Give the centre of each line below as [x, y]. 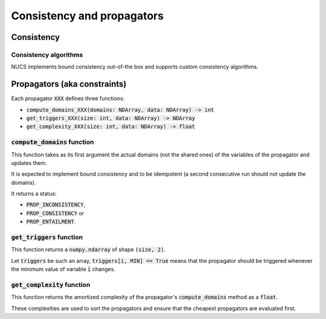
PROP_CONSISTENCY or [55, 213]
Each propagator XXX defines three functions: [68, 98]
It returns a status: [34, 194]
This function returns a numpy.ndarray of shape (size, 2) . [88, 250]
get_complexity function [51, 285]
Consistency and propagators [88, 16]
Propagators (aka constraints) [69, 84]
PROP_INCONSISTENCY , [56, 205]
